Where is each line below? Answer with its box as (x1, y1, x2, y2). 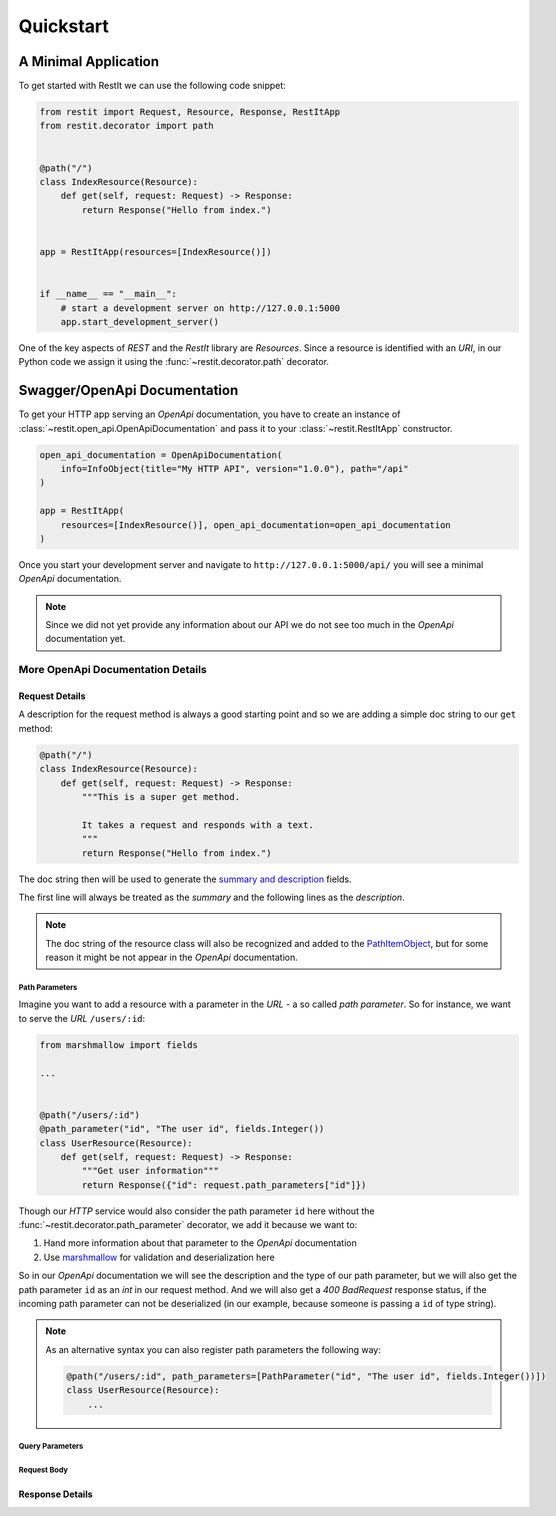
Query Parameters (18, 1441, 84, 1451)
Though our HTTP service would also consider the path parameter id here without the (18, 1205, 375, 1217)
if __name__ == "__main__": (39, 288, 177, 300)
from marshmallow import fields (39, 1039, 199, 1050)
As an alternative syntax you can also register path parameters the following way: (45, 1343, 382, 1355)
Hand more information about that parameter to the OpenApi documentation (43, 1237, 357, 1249)
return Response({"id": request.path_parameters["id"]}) (81, 1179, 367, 1190)
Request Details (18, 690, 86, 702)
